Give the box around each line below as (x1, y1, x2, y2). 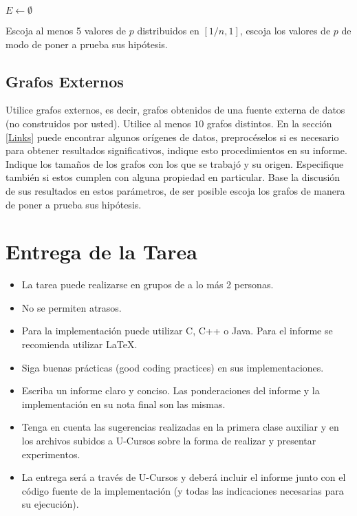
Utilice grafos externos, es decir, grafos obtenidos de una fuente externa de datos (6, 103, 345, 117)
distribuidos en (137, 23, 199, 37)
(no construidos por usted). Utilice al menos (6, 116, 191, 130)
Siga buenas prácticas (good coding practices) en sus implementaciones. (21, 360, 324, 374)
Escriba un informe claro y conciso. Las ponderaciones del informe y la (21, 383, 320, 398)
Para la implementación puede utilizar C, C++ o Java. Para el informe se (21, 323, 333, 338)
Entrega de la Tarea (6, 237, 197, 266)
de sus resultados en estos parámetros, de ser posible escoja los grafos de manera (6, 183, 345, 197)
